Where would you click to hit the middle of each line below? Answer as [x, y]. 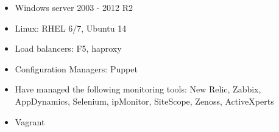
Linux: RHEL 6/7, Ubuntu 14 [71, 28]
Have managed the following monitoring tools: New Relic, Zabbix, [138, 89]
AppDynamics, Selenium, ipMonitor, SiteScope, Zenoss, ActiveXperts [144, 101]
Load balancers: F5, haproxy [68, 48]
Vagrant [30, 121]
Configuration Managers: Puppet [76, 68]
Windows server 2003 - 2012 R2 [74, 7]
